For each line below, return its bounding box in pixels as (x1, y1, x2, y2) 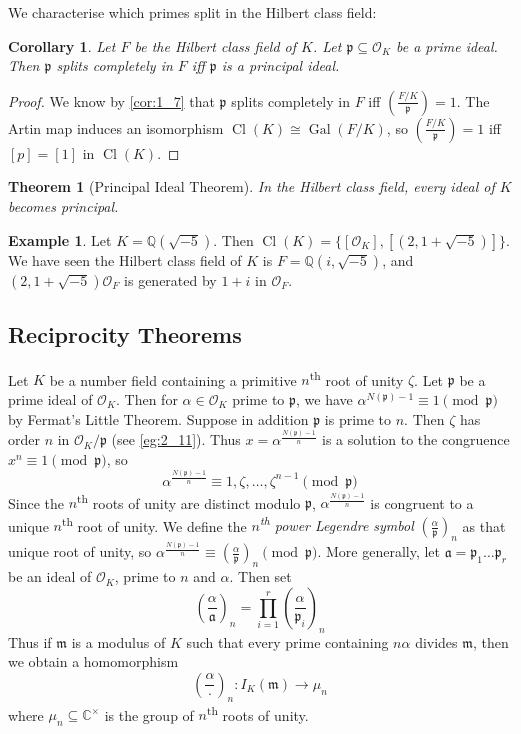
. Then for (116, 389, 178, 410)
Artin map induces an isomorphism (8, 117, 224, 138)
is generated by (124, 269, 217, 290)
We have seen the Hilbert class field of (8, 249, 242, 270)
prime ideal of (8, 389, 93, 410)
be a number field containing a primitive (49, 369, 297, 390)
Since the (8, 492, 64, 513)
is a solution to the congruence (322, 429, 510, 450)
